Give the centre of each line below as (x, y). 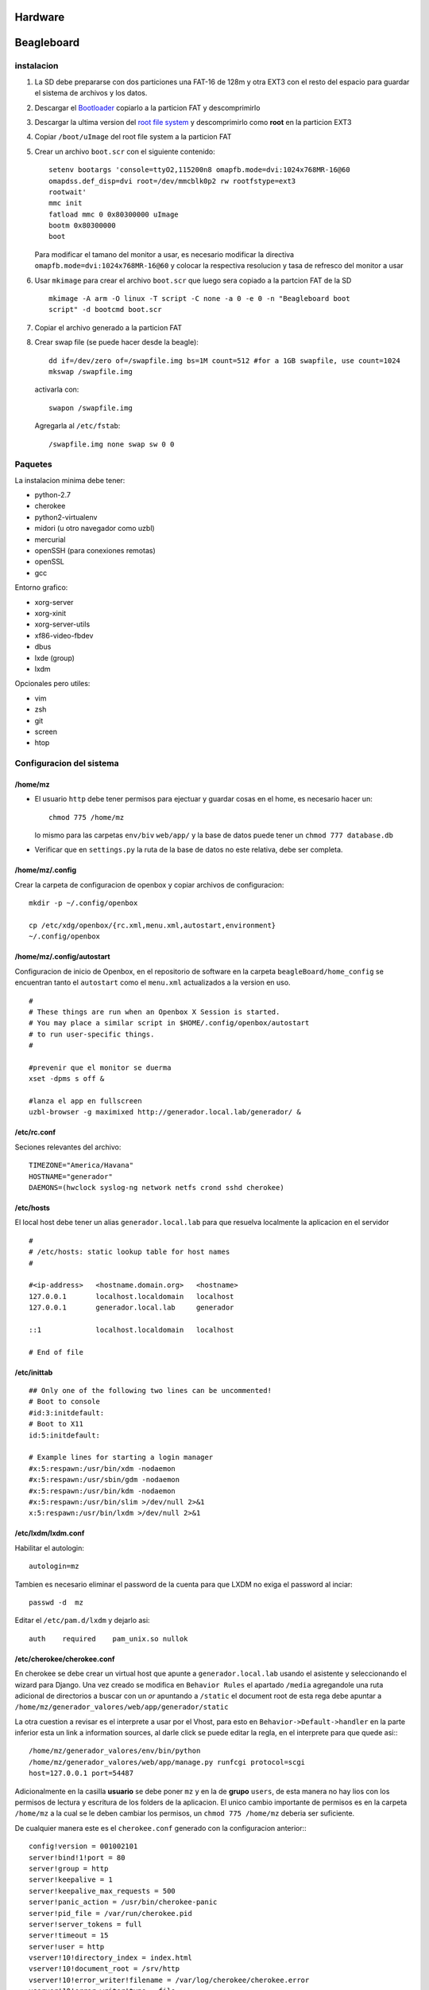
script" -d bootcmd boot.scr (105, 310)
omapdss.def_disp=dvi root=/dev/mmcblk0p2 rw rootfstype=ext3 (172, 181)
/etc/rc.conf (35, 1132)
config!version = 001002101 (83, 1846)
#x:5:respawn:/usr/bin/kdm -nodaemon (102, 1491)
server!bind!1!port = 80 (77, 1857)
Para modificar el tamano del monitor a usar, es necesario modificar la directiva (164, 254)
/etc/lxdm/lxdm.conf (50, 1533)
